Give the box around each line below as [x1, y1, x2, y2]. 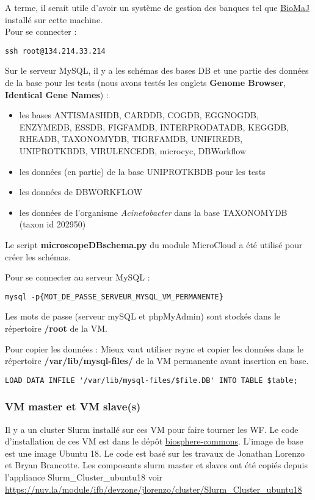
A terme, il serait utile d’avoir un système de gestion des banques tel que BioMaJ [5, 1, 310, 13]
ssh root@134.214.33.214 [5, 46, 106, 55]
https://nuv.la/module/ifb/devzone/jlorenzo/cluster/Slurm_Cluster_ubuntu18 [5, 482, 302, 495]
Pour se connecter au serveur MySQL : [5, 271, 150, 284]
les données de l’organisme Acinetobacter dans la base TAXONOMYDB [19, 205, 288, 218]
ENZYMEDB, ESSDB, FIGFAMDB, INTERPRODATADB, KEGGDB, [19, 120, 289, 133]
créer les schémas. [5, 250, 71, 263]
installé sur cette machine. [5, 13, 103, 26]
